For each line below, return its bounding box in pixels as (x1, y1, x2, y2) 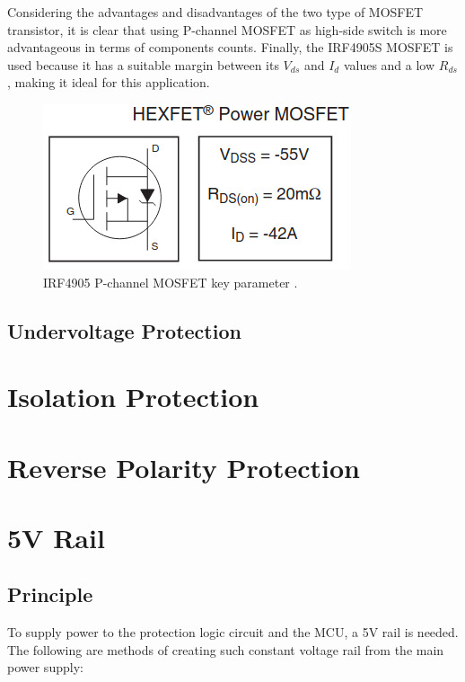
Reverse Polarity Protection (7, 448, 360, 485)
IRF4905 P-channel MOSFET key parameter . (43, 272, 298, 291)
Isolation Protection (7, 378, 259, 415)
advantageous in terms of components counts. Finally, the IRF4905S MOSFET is (7, 38, 453, 57)
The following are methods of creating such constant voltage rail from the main (7, 640, 444, 659)
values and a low (343, 55, 435, 74)
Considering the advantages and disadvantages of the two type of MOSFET (7, 3, 424, 21)
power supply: (7, 658, 83, 677)
